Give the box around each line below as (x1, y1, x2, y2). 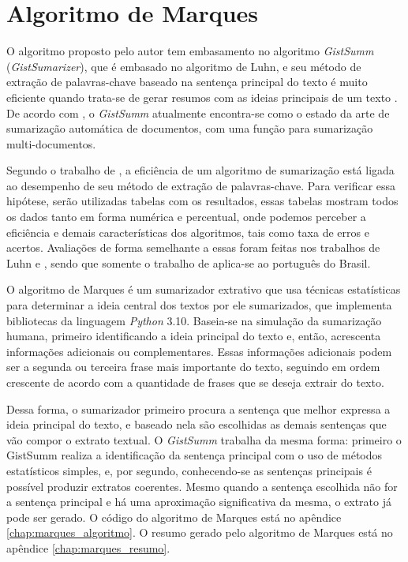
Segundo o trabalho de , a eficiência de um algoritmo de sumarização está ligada (6, 162, 395, 178)
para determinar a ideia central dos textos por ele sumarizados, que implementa (6, 297, 392, 313)
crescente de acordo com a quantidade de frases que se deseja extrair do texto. (6, 374, 384, 390)
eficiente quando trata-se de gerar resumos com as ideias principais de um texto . (6, 88, 398, 105)
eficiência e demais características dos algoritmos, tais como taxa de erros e (6, 223, 369, 240)
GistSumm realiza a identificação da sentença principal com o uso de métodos (6, 447, 383, 463)
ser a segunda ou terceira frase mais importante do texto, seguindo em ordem (6, 358, 380, 375)
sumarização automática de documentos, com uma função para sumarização (6, 120, 373, 137)
